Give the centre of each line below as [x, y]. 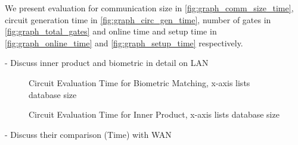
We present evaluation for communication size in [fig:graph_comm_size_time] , [149, 8]
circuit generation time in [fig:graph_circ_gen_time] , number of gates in [138, 19]
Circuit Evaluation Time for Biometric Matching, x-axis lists [139, 82]
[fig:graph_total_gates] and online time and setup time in [111, 31]
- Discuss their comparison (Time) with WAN [88, 134]
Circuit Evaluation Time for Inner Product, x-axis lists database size [154, 114]
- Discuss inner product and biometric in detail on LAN [107, 63]
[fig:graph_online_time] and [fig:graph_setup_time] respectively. [124, 42]
